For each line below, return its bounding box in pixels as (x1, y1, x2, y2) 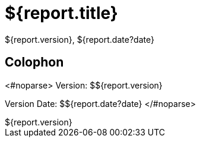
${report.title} (5, 3, 118, 23)
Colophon (5, 55, 64, 70)
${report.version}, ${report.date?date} (5, 34, 154, 45)
